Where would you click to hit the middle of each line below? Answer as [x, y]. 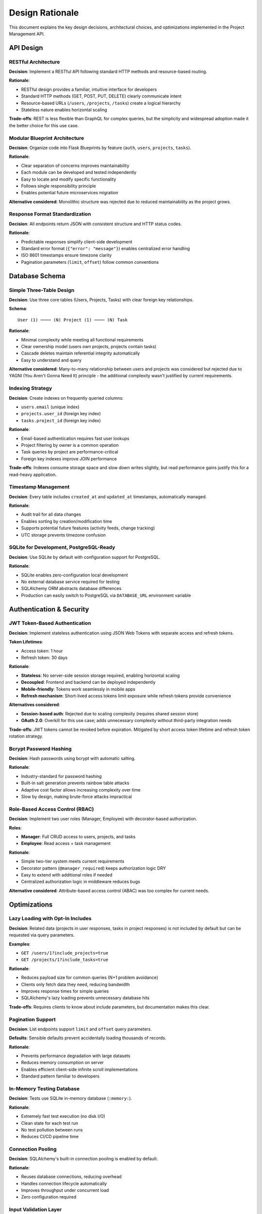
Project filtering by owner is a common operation [70, 445]
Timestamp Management [39, 487]
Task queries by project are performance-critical [70, 452]
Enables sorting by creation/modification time [67, 521]
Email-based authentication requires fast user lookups [75, 438]
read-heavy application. [33, 474]
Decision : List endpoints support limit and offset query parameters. [81, 1029]
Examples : [20, 944]
